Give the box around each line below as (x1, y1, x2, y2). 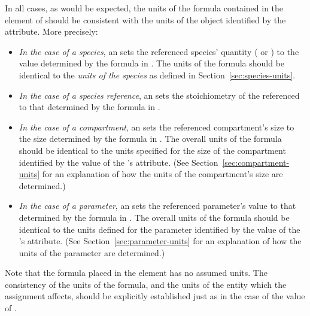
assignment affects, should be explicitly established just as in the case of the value (5, 290, 305, 302)
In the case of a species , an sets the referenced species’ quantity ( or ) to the (19, 45, 299, 57)
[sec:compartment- (222, 156, 290, 168)
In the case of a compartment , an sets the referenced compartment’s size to (19, 120, 294, 133)
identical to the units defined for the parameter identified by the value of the (19, 223, 300, 235)
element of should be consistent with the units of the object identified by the (5, 13, 286, 26)
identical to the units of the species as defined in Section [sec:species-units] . (19, 68, 296, 81)
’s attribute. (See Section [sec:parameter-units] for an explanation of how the (19, 235, 302, 247)
